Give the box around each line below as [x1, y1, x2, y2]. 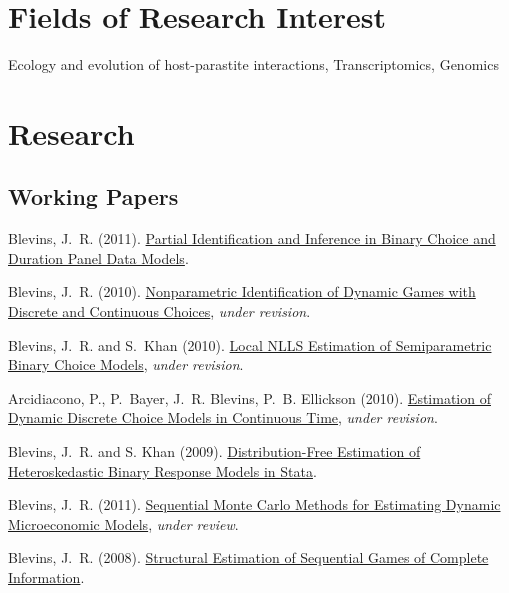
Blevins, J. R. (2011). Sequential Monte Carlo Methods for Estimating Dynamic [8, 494, 501, 515]
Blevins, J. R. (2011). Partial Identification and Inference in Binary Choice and [8, 228, 496, 249]
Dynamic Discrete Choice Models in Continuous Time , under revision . [8, 407, 438, 428]
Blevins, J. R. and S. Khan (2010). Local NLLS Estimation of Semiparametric [8, 334, 492, 355]
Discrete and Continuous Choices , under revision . [8, 301, 311, 322]
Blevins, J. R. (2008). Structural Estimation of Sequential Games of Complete [8, 547, 489, 568]
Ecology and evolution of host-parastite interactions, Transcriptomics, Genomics [8, 54, 499, 75]
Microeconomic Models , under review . [8, 513, 239, 534]
